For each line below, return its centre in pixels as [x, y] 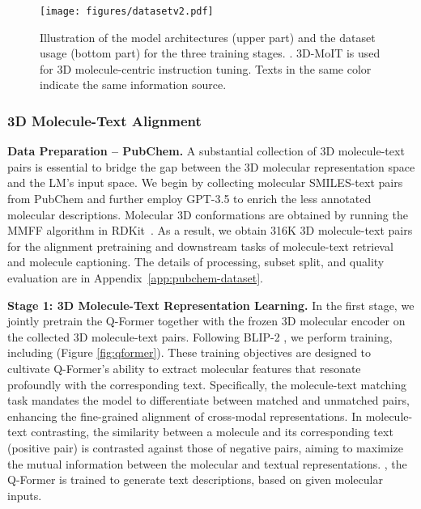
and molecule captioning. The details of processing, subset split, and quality [196, 262]
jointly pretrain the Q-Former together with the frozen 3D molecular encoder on [206, 321]
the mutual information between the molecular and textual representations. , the [207, 463]
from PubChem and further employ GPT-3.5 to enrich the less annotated [189, 199]
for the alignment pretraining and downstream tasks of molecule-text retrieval [200, 246]
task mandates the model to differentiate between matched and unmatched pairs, [208, 400]
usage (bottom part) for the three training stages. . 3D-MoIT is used [210, 53]
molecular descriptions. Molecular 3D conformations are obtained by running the [208, 214]
